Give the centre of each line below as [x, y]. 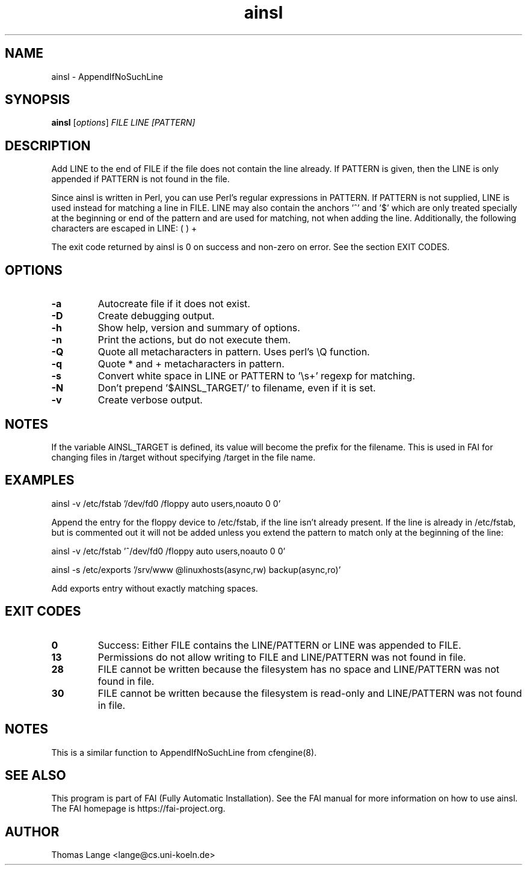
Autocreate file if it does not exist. [174, 304]
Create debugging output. [156, 316]
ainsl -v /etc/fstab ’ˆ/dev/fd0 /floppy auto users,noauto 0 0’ [168, 551]
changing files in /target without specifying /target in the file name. [183, 457]
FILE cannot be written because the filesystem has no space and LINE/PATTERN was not [298, 669]
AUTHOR [32, 832]
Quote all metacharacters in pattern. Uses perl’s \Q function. [234, 352]
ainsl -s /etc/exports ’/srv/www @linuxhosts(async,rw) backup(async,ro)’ [196, 569]
